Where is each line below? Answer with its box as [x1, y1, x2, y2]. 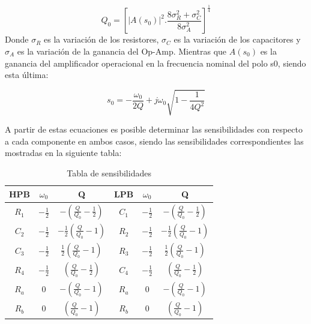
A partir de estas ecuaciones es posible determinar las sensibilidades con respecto [5, 123, 303, 136]
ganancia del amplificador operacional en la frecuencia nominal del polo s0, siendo [5, 56, 306, 69]
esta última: [5, 68, 49, 81]
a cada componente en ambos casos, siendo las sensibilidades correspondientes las [5, 134, 304, 147]
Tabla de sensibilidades [67, 167, 151, 179]
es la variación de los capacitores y [174, 33, 301, 46]
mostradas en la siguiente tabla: [5, 146, 122, 159]
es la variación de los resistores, [44, 33, 159, 46]
